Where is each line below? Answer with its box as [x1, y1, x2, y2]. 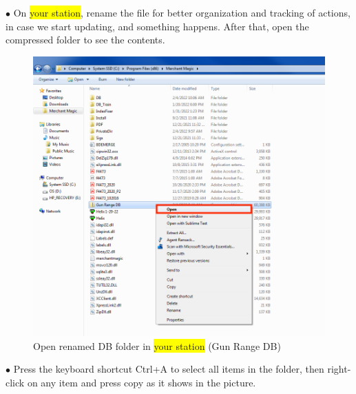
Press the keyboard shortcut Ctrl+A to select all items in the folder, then [13, 362, 324, 376]
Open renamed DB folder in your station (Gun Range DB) [33, 338, 281, 353]
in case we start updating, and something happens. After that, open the [6, 19, 309, 33]
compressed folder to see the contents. [6, 32, 165, 47]
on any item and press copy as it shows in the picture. [27, 375, 256, 389]
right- [327, 362, 351, 376]
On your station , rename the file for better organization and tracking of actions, [13, 6, 350, 19]
